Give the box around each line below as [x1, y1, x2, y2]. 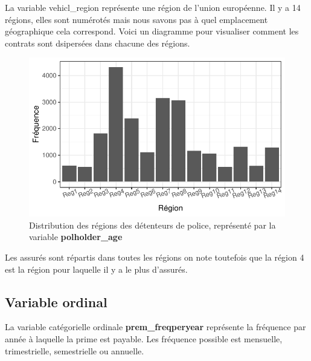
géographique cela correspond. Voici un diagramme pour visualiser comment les [5, 25, 299, 37]
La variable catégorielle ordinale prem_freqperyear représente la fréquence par [5, 320, 306, 333]
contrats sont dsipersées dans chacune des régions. [5, 36, 190, 49]
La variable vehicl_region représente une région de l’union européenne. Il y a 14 [5, 1, 301, 13]
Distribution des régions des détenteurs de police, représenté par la [29, 218, 276, 231]
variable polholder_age [29, 230, 123, 243]
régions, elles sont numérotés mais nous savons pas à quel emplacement [5, 13, 268, 25]
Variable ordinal [5, 292, 107, 311]
